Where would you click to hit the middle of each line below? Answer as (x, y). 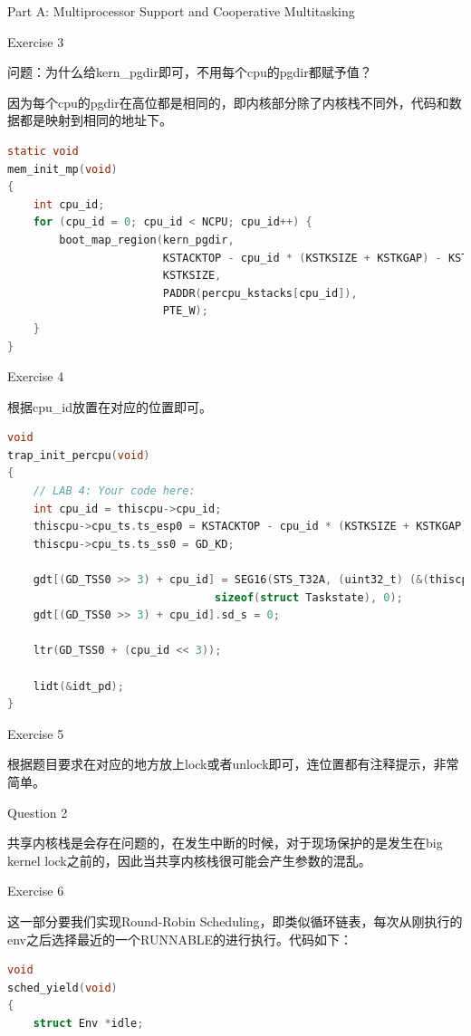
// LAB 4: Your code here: (114, 491)
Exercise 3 (36, 41)
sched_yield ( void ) (62, 988)
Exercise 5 (36, 733)
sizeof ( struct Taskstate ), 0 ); (309, 597)
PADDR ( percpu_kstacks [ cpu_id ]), (260, 293)
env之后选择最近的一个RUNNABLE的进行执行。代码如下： (180, 939)
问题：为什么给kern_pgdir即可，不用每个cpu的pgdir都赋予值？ (190, 72)
